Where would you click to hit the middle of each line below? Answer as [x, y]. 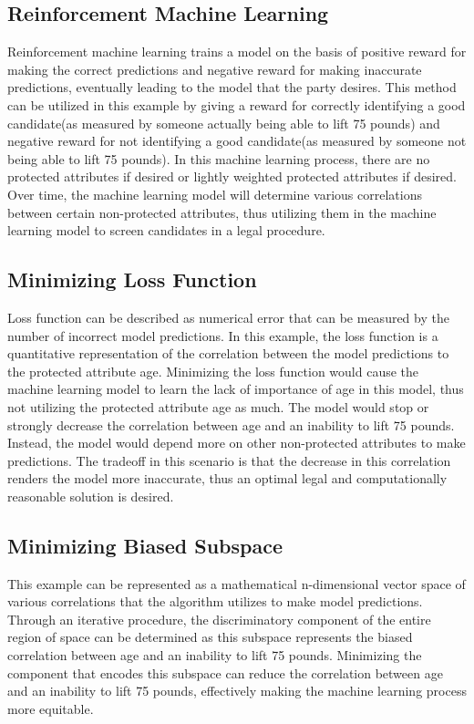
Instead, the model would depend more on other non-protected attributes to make [237, 443]
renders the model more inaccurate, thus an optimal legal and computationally [227, 478]
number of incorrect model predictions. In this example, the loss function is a [223, 335]
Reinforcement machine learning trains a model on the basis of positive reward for [237, 52]
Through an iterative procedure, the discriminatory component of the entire [219, 619]
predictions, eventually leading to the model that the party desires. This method [232, 87]
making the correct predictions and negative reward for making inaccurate [215, 69]
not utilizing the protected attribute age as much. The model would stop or [218, 406]
